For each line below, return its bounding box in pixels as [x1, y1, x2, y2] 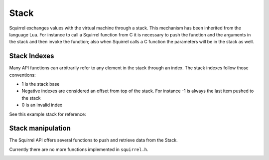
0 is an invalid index [21, 102, 62, 108]
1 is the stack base [21, 81, 60, 87]
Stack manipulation [9, 124, 71, 133]
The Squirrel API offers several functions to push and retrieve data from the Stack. [9, 137, 178, 143]
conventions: [9, 72, 36, 78]
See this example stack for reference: [9, 111, 87, 117]
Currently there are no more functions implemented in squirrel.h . [9, 146, 149, 152]
